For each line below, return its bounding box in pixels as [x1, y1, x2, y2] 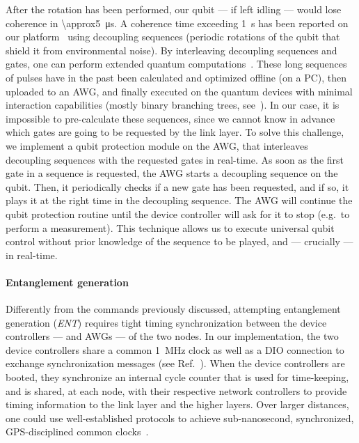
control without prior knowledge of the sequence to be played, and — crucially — [6, 234, 353, 249]
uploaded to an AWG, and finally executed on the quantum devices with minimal [6, 84, 353, 98]
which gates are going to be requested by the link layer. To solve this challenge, [6, 125, 344, 139]
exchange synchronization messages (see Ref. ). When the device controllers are [6, 356, 345, 371]
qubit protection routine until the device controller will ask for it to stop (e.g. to [6, 206, 350, 221]
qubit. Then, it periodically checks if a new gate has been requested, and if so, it [6, 179, 349, 194]
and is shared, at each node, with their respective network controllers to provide [6, 383, 347, 398]
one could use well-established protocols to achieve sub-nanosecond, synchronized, [6, 410, 354, 425]
